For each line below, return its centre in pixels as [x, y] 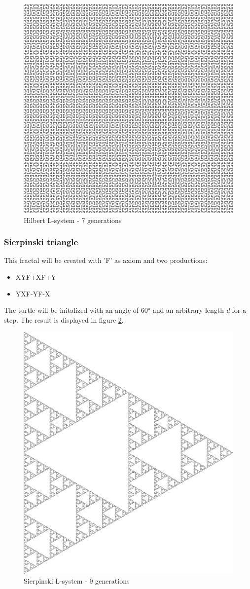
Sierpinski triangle [41, 242]
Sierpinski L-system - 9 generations [77, 580]
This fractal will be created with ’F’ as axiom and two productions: [106, 260]
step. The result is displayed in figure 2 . [64, 319]
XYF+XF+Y [36, 277]
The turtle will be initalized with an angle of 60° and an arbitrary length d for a [125, 310]
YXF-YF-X [33, 293]
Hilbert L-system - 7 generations [73, 220]
